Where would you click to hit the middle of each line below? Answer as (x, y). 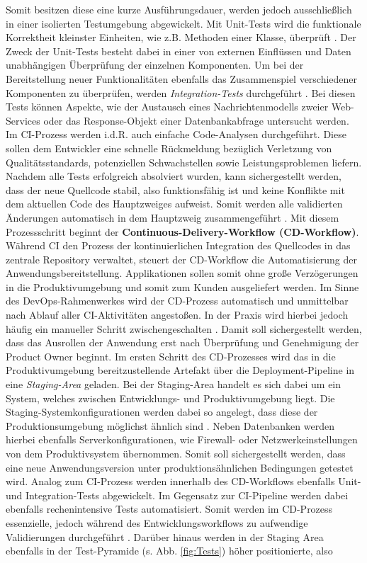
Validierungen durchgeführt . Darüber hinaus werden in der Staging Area (165, 536)
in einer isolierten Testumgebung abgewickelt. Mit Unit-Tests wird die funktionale (183, 23)
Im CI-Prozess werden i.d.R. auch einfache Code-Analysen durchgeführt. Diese (176, 134)
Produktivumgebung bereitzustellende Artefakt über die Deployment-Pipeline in (180, 370)
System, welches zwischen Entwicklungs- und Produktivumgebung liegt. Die (170, 398)
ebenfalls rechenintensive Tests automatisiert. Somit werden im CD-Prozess (169, 509)
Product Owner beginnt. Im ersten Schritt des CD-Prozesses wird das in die (171, 356)
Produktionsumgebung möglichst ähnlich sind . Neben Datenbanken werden (170, 425)
